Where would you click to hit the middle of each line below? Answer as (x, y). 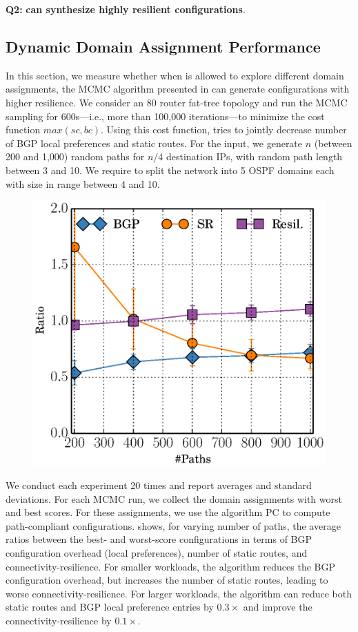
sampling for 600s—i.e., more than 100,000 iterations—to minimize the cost (165, 116)
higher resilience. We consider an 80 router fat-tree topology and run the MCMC (177, 102)
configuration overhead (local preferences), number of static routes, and (157, 552)
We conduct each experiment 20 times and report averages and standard (159, 485)
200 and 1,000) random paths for (75, 156)
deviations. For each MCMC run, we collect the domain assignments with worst (174, 498)
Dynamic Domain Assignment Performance (163, 46)
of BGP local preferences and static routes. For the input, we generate (154, 143)
